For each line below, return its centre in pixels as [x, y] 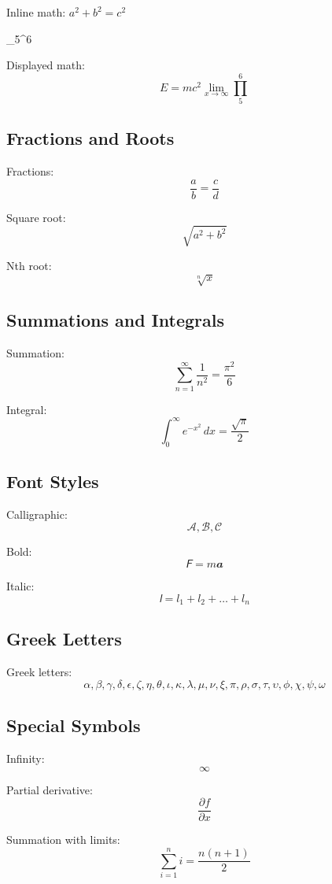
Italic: [20, 586]
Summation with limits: [63, 840]
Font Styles [53, 481]
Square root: [36, 217]
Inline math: [36, 12]
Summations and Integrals [115, 320]
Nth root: [29, 265]
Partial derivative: [50, 789]
